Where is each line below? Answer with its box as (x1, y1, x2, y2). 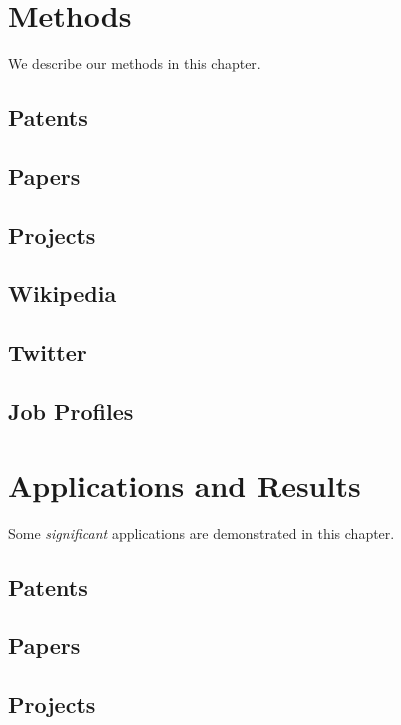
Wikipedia (8, 278, 117, 309)
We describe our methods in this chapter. (8, 53, 261, 74)
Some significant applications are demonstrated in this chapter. (8, 522, 395, 543)
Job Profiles (8, 396, 134, 427)
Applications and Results (8, 464, 361, 505)
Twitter (8, 337, 87, 368)
